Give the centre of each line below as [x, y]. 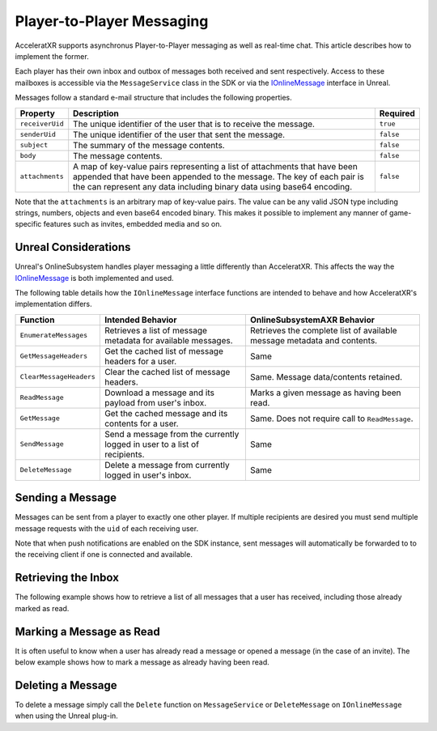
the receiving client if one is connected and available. [104, 555]
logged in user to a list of [152, 444]
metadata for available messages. [169, 340]
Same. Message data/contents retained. [326, 376]
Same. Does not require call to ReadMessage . [331, 419]
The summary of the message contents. [149, 145]
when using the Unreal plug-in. [67, 716]
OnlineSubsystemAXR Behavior [312, 320]
